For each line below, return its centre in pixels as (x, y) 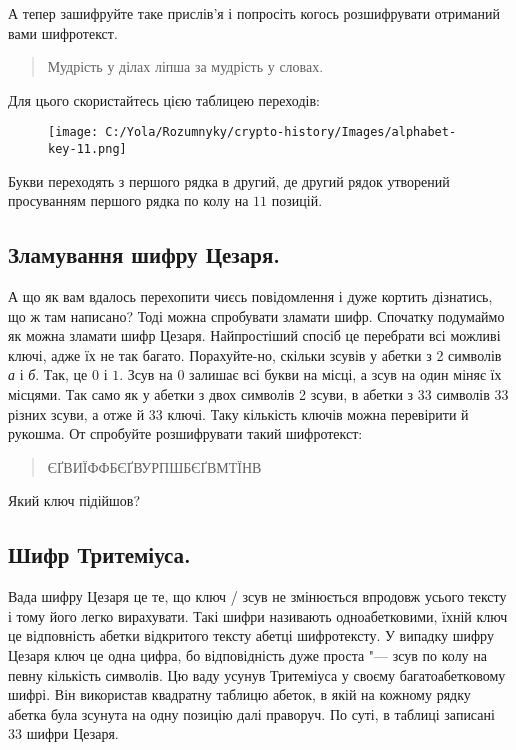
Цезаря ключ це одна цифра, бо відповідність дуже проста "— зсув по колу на (247, 655)
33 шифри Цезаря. (63, 733)
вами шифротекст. (63, 32)
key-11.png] (87, 149)
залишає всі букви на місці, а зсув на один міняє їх (345, 374)
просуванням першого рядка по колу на (128, 200)
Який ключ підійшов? (74, 500)
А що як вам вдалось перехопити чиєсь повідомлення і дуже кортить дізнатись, (250, 296)
